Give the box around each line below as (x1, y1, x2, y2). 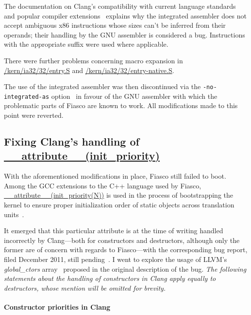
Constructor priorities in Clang (4, 301, 111, 312)
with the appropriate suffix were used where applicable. (4, 39, 168, 49)
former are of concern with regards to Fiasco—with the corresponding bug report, (4, 244, 248, 255)
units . (4, 209, 24, 219)
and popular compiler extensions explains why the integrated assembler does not (4, 10, 247, 20)
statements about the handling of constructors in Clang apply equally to (4, 273, 216, 283)
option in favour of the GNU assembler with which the (51, 91, 218, 101)
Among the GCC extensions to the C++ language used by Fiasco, (4, 180, 201, 190)
